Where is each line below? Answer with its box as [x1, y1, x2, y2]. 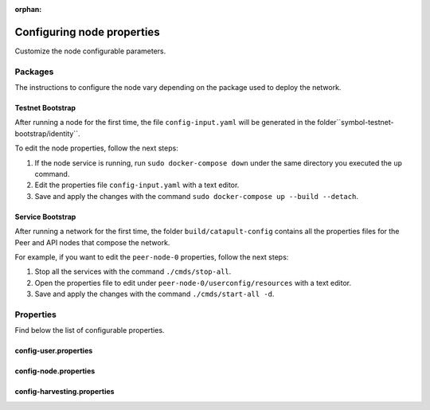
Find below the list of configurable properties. [14, 326, 165, 335]
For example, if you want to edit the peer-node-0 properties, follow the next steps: [14, 252, 289, 262]
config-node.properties [14, 366, 96, 376]
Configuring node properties [14, 25, 160, 39]
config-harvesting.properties [14, 387, 115, 396]
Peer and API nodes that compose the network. [14, 237, 170, 247]
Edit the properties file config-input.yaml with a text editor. [34, 180, 240, 190]
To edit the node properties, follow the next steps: [14, 143, 178, 153]
